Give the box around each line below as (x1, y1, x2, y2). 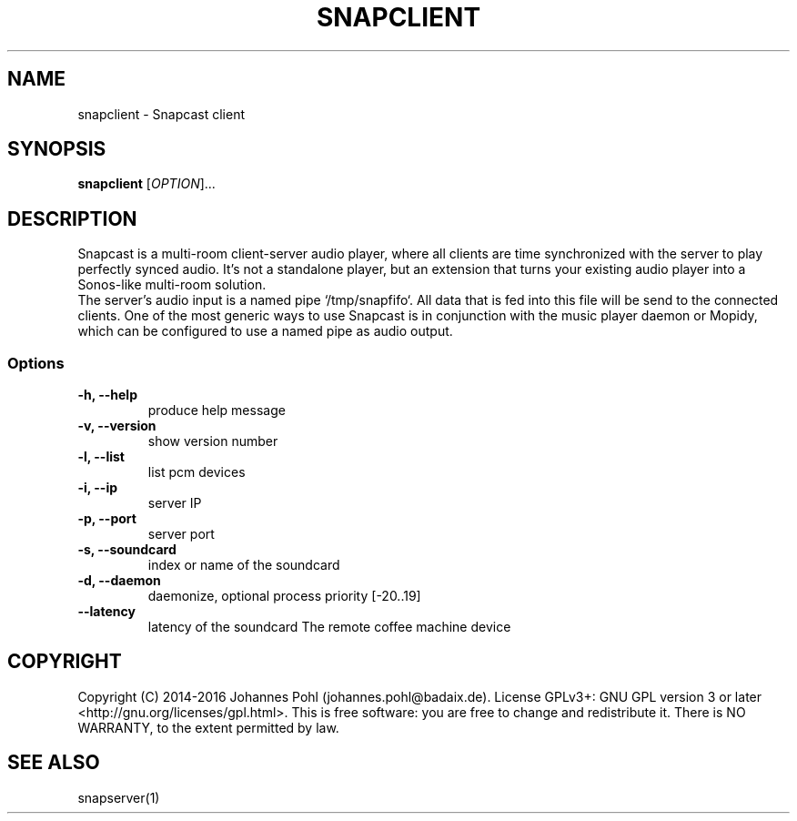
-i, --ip (77, 480, 118, 496)
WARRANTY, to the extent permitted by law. (77, 719, 339, 735)
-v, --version (77, 418, 156, 434)
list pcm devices (147, 464, 246, 481)
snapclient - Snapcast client (77, 106, 245, 122)
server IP (147, 495, 202, 512)
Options (7, 353, 65, 372)
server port (147, 526, 215, 542)
